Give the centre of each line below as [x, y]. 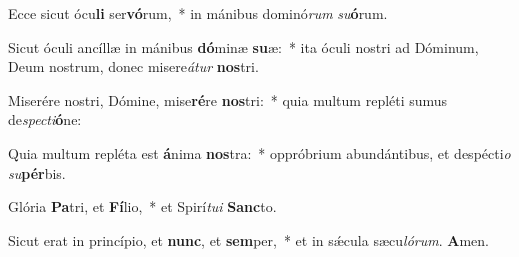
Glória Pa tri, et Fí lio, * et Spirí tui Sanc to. [142, 206]
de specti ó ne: [45, 119]
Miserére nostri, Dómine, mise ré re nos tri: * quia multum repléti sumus [228, 99]
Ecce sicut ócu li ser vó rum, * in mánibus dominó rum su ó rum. [198, 13]
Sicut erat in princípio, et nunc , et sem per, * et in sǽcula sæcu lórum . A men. [248, 239]
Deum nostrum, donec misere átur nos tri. [133, 66]
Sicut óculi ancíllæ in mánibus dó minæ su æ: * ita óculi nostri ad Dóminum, [243, 46]
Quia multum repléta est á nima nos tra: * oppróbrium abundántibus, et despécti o [259, 152]
